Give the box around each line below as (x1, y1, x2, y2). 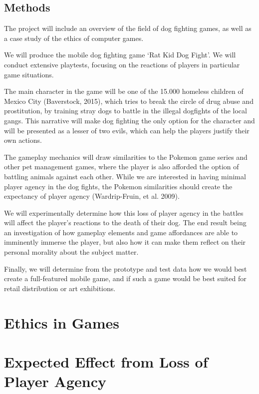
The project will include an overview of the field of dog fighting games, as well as (4, 23, 252, 33)
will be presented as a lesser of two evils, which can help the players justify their (4, 125, 250, 135)
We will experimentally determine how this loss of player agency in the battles (4, 207, 244, 218)
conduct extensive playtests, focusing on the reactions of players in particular (4, 59, 240, 69)
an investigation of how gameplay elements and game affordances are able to (4, 227, 238, 237)
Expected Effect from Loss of (4, 352, 208, 372)
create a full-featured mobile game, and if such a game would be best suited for (4, 273, 247, 284)
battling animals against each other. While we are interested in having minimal (4, 171, 246, 181)
